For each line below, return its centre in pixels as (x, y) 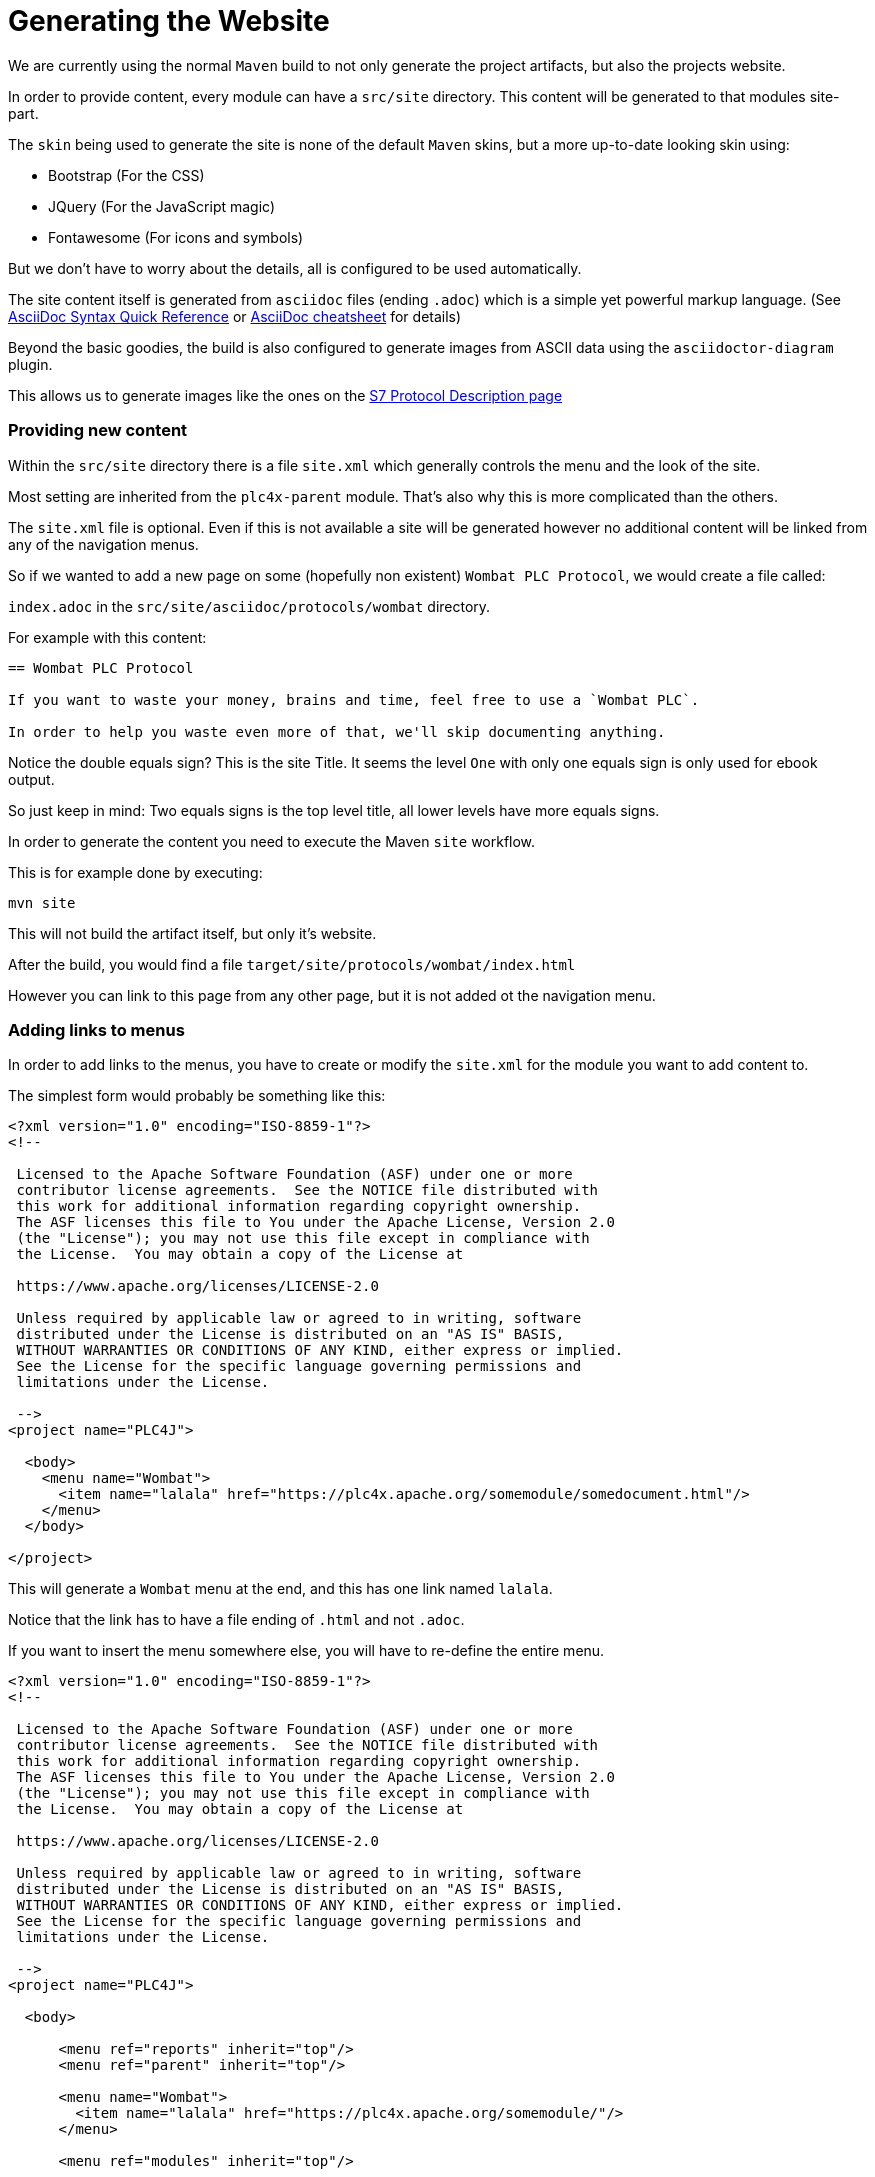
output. (31, 779)
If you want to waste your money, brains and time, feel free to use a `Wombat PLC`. (354, 699)
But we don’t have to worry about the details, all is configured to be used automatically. (295, 268)
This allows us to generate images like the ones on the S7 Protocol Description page (285, 395)
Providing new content (98, 430)
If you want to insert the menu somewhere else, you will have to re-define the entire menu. (306, 1651)
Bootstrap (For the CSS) (126, 175)
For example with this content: (107, 637)
